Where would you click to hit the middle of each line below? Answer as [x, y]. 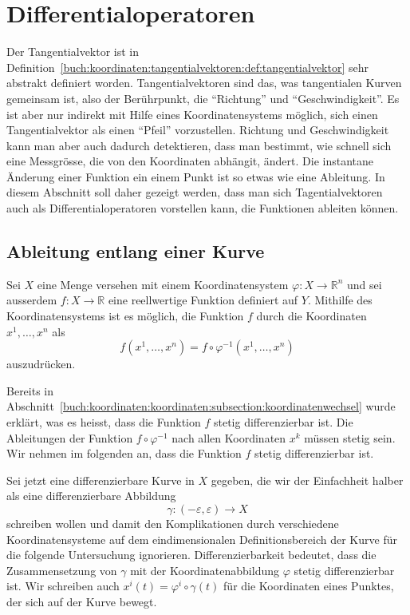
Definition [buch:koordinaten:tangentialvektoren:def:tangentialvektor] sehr [187, 67]
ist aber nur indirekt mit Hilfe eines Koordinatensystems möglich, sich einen [192, 114]
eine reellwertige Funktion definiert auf [203, 300]
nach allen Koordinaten [229, 437]
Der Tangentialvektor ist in [73, 52]
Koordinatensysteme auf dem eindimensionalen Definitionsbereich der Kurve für [202, 539]
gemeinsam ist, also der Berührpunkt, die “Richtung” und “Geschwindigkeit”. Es [203, 98]
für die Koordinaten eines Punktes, [309, 586]
